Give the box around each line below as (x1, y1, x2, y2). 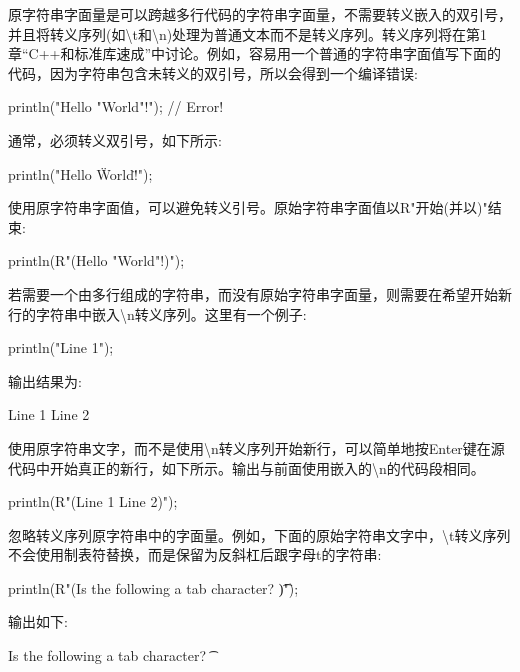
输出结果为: (8, 370, 82, 391)
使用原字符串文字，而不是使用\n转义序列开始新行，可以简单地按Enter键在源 (8, 437, 505, 458)
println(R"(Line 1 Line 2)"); (8, 491, 178, 512)
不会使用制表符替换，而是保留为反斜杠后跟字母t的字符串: (8, 544, 382, 565)
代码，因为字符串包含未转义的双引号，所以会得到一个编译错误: (8, 62, 418, 83)
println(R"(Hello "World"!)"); (8, 250, 185, 271)
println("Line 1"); (8, 337, 114, 358)
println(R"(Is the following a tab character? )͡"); (8, 577, 299, 598)
